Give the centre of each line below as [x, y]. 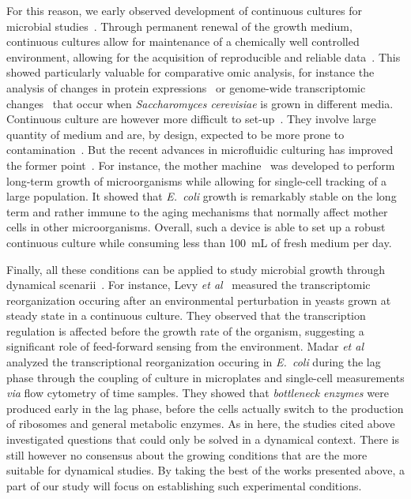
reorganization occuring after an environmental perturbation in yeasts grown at [199, 300]
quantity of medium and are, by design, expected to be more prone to [175, 134]
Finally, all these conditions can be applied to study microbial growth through [196, 269]
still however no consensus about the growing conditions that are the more [187, 454]
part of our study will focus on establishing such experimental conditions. [184, 485]
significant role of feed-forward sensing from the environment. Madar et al [185, 346]
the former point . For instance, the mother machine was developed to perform [201, 165]
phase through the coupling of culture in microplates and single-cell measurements [205, 377]
